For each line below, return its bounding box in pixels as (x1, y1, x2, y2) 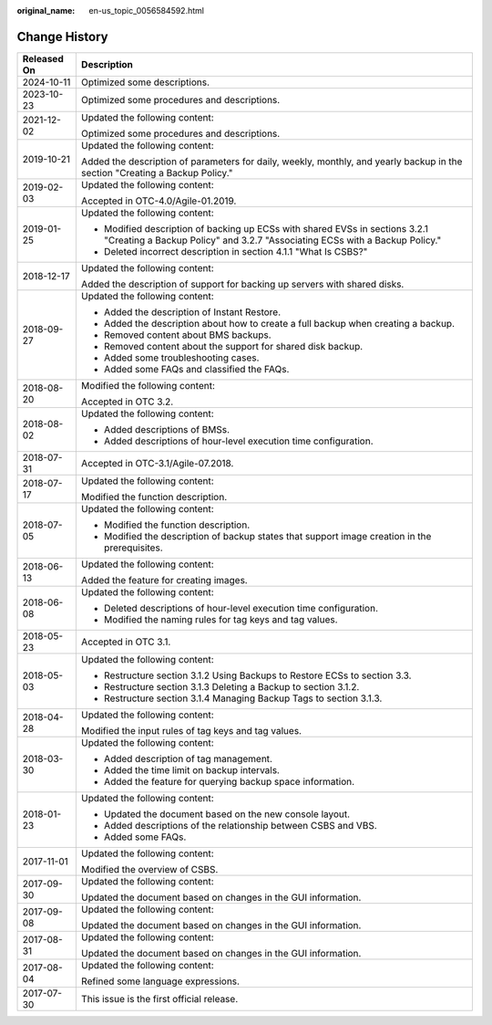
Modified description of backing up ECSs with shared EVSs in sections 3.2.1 (103, 222, 428, 235)
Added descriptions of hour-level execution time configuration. (103, 434, 374, 447)
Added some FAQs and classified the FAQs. (103, 362, 290, 375)
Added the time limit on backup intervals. (103, 763, 280, 776)
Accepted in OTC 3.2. (80, 395, 174, 408)
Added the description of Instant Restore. (103, 306, 282, 319)
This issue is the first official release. (80, 992, 239, 1005)
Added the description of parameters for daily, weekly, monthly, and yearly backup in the (80, 155, 463, 168)
